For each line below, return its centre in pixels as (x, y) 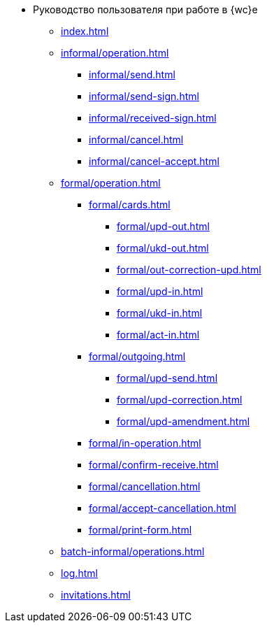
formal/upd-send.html (167, 378)
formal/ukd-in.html (160, 313)
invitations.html (96, 595)
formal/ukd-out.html (163, 248)
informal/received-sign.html (153, 118)
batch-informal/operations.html (133, 551)
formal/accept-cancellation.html (163, 508)
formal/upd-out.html (163, 226)
